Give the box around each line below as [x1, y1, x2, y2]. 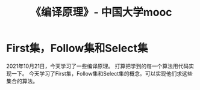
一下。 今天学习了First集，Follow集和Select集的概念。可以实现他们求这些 [11, 70, 193, 77]
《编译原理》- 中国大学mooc [30, 5, 173, 19]
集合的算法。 [6, 77, 38, 85]
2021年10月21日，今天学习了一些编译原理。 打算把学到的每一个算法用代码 [6, 62, 189, 70]
